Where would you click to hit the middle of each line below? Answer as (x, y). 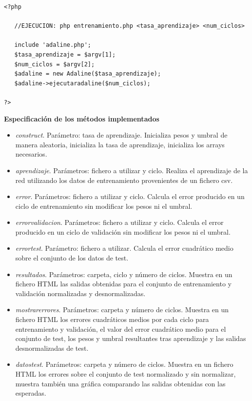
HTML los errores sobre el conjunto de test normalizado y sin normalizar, (126, 374)
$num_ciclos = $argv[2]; (55, 64)
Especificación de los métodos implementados (82, 118)
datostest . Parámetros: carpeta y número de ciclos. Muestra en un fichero (124, 364)
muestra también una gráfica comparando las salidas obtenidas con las (120, 383)
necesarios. (31, 154)
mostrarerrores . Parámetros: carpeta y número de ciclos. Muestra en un (122, 310)
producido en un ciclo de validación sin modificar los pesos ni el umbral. (123, 231)
